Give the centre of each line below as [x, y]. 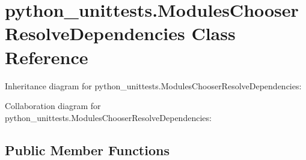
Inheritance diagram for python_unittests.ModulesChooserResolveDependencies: [153, 85]
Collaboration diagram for [53, 106]
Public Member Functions [87, 150]
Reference [47, 57]
